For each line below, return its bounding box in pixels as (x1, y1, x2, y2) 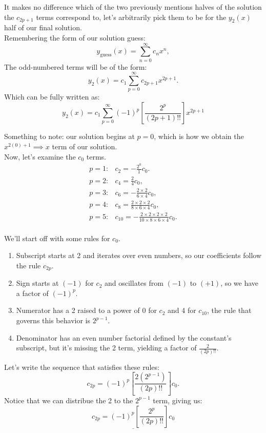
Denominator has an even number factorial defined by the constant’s (16, 332, 232, 343)
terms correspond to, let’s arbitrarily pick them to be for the (36, 11, 227, 22)
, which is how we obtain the (154, 131, 244, 142)
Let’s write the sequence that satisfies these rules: (4, 361, 159, 372)
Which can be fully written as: (4, 91, 100, 102)
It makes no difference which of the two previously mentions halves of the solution (4, 2, 262, 12)
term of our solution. (52, 141, 117, 151)
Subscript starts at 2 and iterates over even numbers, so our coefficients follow (16, 250, 262, 261)
